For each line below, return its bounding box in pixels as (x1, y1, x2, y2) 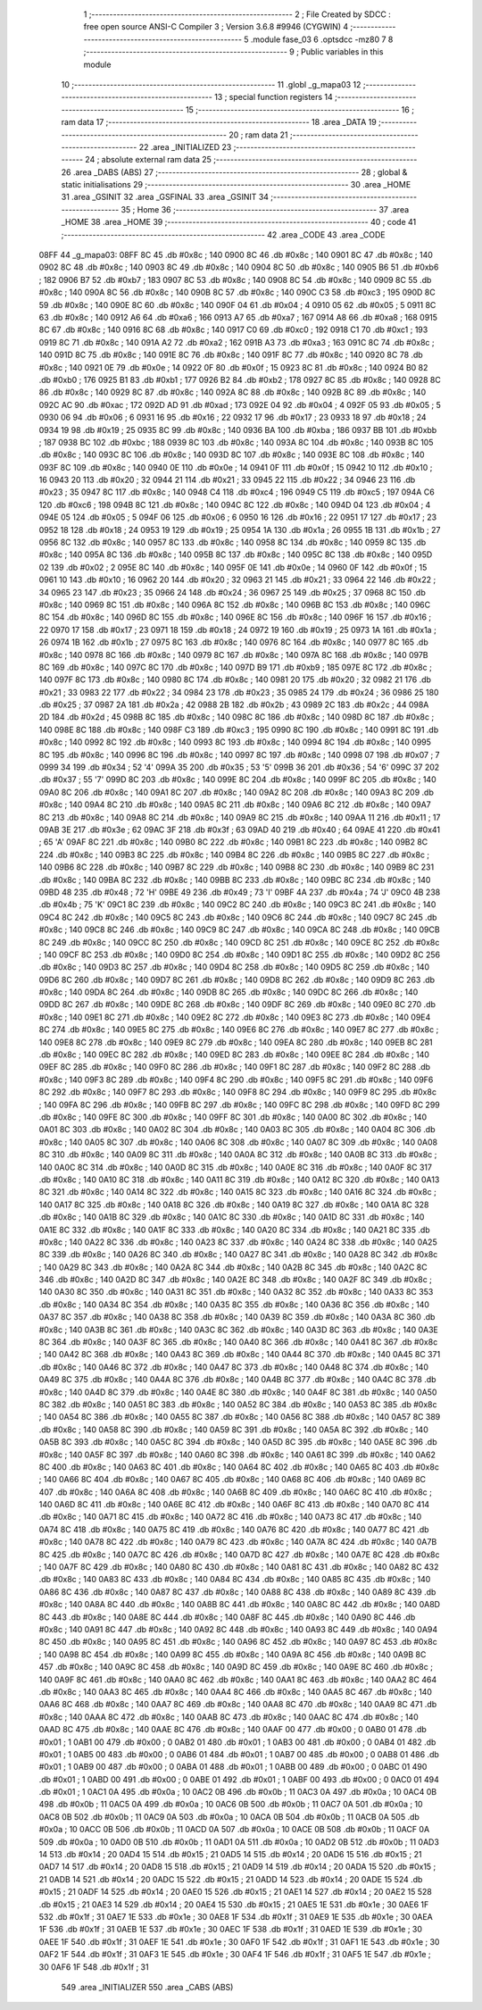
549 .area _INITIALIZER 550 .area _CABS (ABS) (61, 1981, 234, 1992)
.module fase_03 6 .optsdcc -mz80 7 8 (250, 34, 394, 45)
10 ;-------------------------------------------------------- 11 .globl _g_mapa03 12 (61, 79, 361, 89)
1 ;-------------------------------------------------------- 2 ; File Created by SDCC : (83, 9, 392, 20)
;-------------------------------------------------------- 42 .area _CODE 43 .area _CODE (61, 229, 386, 240)
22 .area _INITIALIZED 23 (138, 141, 232, 152)
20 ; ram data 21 (229, 129, 289, 140)
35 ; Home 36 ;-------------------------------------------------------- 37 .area (120, 204, 410, 214)
